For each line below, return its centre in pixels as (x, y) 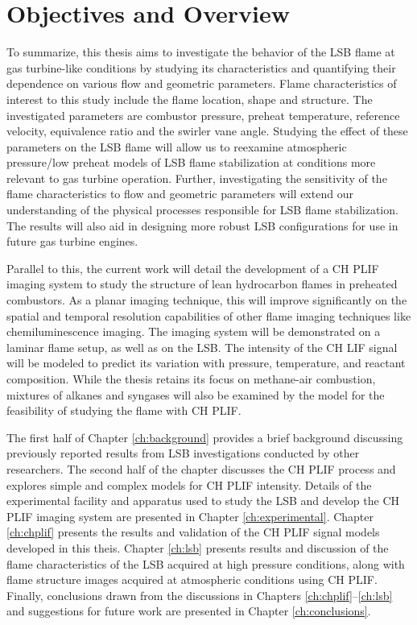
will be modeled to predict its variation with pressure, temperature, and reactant (206, 363)
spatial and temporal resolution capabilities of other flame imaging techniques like (209, 315)
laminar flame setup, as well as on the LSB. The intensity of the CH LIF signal (202, 347)
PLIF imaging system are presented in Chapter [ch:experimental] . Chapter (190, 516)
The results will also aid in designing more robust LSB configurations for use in (202, 225)
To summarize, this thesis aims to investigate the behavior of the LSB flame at (201, 52)
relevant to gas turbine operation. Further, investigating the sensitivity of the (197, 178)
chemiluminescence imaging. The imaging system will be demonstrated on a (194, 331)
